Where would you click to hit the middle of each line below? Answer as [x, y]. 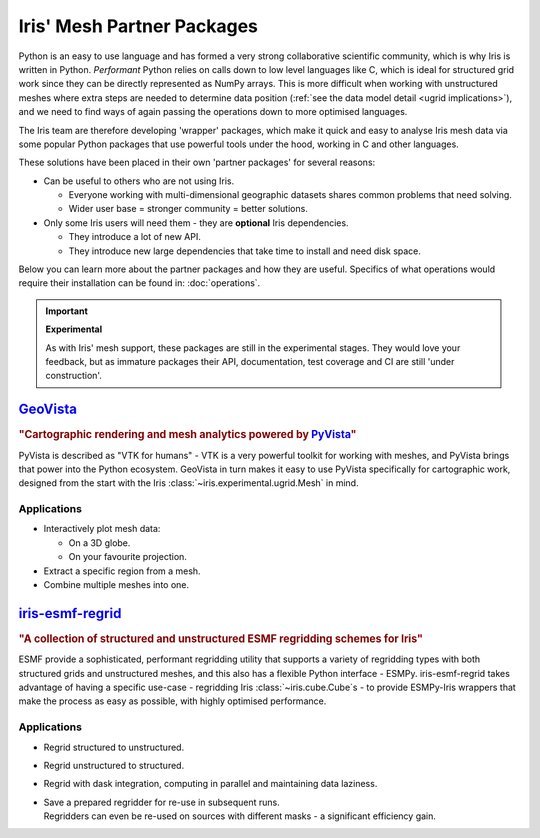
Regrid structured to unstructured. [114, 747]
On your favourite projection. [127, 557]
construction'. [73, 376]
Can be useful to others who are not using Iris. [139, 181]
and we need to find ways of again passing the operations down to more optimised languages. [213, 112]
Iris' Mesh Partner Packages [138, 26]
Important [67, 311]
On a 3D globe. [99, 542]
